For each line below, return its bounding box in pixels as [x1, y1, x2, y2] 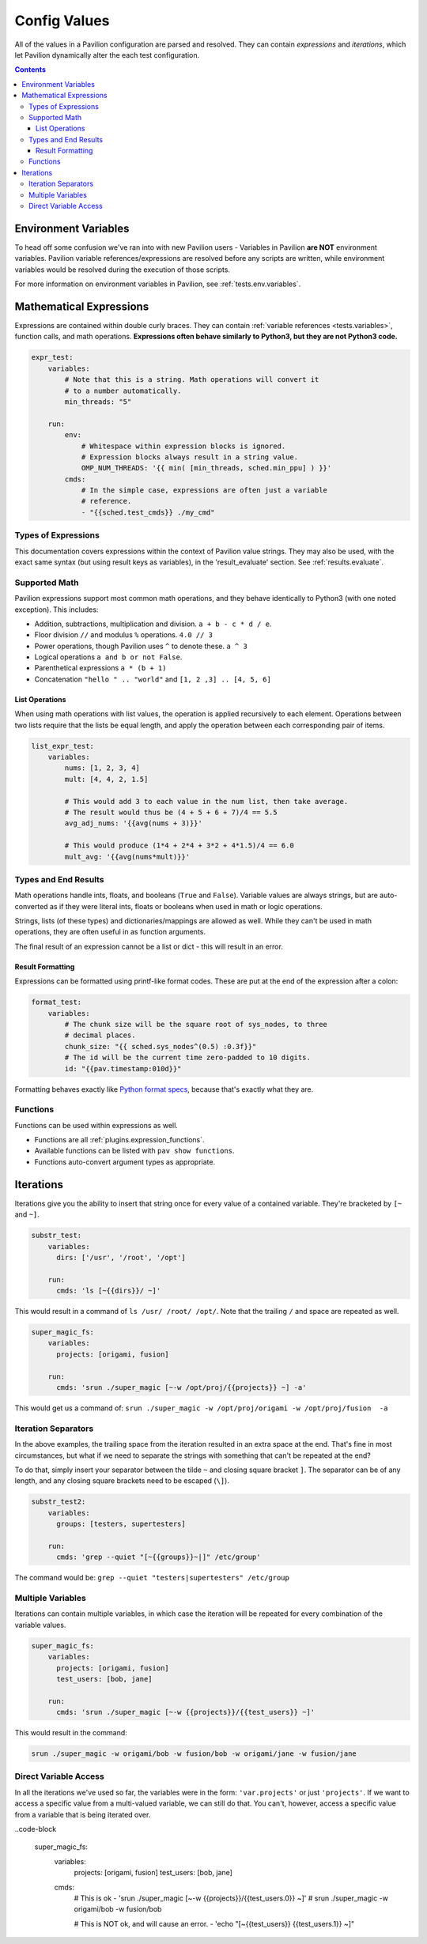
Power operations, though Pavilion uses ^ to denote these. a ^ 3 [34, 641, 248, 651]
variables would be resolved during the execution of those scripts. [14, 265, 231, 274]
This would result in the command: [14, 1728, 128, 1738]
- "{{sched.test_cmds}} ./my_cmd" [81, 508, 215, 517]
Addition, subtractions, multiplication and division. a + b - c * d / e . [34, 619, 272, 628]
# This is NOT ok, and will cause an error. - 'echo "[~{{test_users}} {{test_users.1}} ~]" [74, 1919, 355, 1928]
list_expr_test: [31, 742, 95, 750]
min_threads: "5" [64, 397, 132, 406]
